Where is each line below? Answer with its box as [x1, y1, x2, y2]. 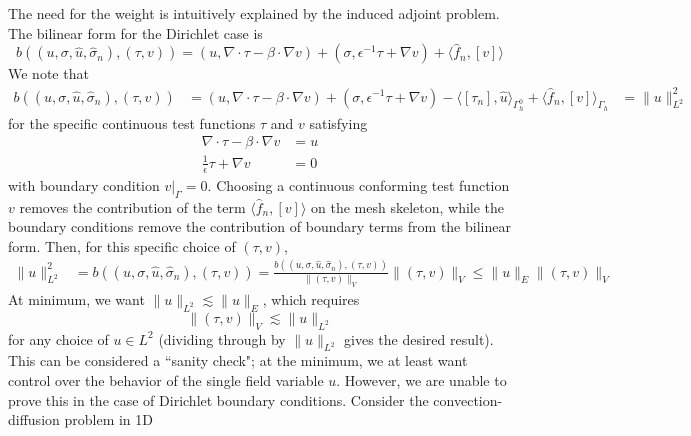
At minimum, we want [8, 288, 145, 309]
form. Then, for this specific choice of [8, 235, 236, 256]
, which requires [262, 288, 360, 309]
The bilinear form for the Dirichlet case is [8, 22, 263, 43]
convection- [433, 389, 503, 410]
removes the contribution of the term [19, 196, 246, 217]
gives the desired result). [344, 328, 494, 349]
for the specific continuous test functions [8, 112, 256, 133]
